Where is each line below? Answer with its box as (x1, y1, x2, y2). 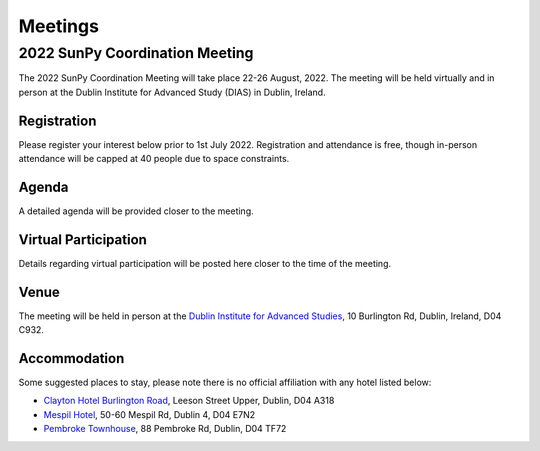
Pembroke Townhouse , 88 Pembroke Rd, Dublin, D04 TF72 (43, 423, 287, 435)
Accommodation (18, 350, 125, 367)
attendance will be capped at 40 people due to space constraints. (18, 153, 290, 165)
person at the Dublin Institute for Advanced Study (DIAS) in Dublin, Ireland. (18, 86, 326, 98)
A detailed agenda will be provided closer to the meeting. (18, 205, 254, 217)
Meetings (18, 15, 100, 37)
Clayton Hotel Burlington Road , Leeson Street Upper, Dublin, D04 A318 (43, 395, 335, 407)
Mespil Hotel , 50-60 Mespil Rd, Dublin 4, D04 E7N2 (43, 408, 255, 420)
